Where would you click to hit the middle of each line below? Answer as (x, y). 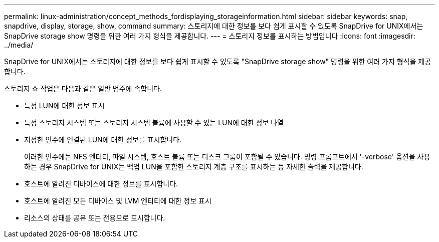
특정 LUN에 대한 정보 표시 (64, 105)
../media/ (19, 45)
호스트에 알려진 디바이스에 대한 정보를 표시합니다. (101, 184)
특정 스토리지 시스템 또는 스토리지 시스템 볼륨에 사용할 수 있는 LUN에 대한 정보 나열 (154, 123)
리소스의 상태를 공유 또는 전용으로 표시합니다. (95, 218)
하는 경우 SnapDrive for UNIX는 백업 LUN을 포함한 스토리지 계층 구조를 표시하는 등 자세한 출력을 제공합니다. (194, 167)
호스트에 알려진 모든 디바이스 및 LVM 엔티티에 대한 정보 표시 (118, 201)
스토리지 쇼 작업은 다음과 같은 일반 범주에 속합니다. (83, 88)
